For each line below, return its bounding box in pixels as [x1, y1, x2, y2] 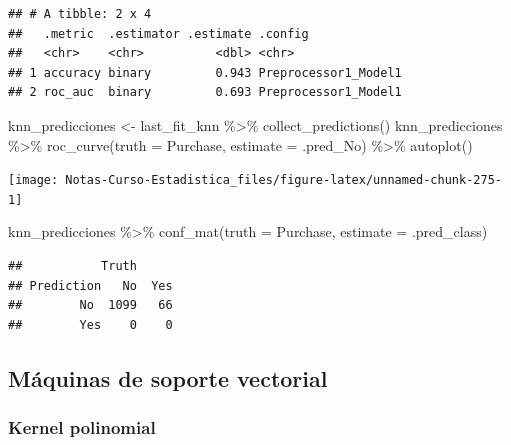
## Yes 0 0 [8, 317, 173, 332]
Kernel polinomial [8, 415, 156, 440]
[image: [8, 173, 59, 188]
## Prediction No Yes [8, 278, 173, 293]
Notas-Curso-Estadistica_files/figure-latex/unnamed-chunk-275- [65, 173, 502, 188]
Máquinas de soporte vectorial [8, 362, 328, 393]
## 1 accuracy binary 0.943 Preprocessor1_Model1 [8, 65, 402, 80]
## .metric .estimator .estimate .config [8, 26, 309, 41]
